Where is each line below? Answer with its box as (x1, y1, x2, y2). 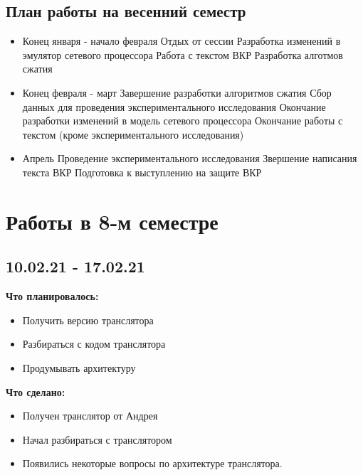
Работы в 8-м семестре (6, 206, 219, 235)
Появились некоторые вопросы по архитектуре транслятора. (22, 456, 283, 471)
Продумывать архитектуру (22, 360, 136, 375)
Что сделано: (6, 384, 65, 399)
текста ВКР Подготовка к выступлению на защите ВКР (22, 164, 262, 179)
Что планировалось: (6, 289, 99, 304)
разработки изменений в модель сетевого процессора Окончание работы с (22, 113, 343, 128)
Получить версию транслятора (22, 312, 154, 327)
